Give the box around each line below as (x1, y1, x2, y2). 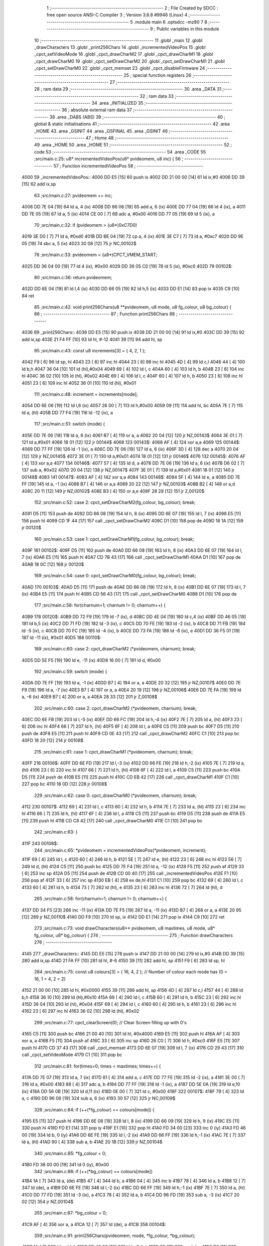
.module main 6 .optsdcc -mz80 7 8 (134, 19, 208, 25)
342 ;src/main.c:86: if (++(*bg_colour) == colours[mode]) (34, 1169, 153, 1175)
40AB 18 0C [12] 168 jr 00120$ (21, 561, 84, 567)
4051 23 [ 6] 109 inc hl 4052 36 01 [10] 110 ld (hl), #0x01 (21, 380, 136, 386)
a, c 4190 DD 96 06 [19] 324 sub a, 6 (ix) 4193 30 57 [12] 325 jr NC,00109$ (21, 1095, 175, 1101)
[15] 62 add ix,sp (21, 181, 56, 187)
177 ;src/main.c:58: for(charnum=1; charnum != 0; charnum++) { (34, 602, 166, 608)
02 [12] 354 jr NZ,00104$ (21, 1199, 74, 1205)
